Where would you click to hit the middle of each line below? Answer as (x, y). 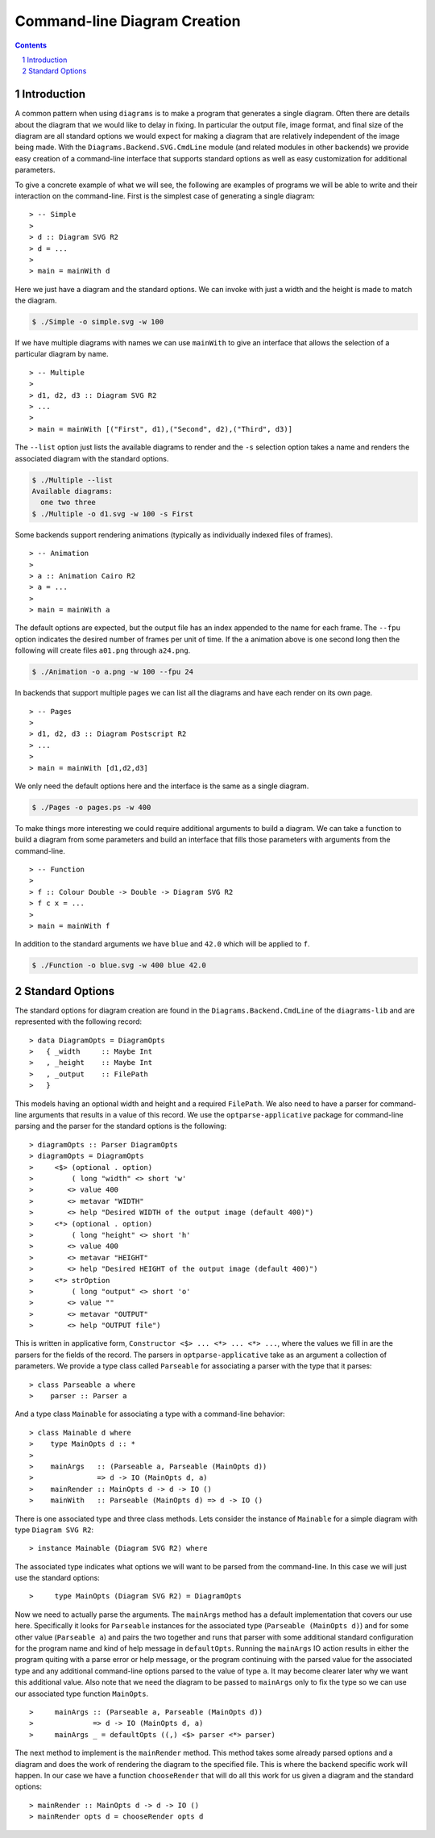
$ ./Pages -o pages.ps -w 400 (91, 807)
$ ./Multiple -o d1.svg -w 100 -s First (112, 514)
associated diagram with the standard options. (92, 458)
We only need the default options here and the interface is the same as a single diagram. (162, 786)
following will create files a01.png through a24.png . (103, 650)
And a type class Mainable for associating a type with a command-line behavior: (150, 1414)
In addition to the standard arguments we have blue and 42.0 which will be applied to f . (162, 944)
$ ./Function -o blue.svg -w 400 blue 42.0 (119, 965)
